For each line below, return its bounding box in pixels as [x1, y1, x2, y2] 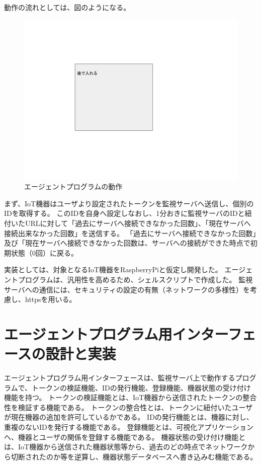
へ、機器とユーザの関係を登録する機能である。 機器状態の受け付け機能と [4, 431, 246, 442]
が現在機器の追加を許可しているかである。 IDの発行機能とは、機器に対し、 [4, 412, 253, 422]
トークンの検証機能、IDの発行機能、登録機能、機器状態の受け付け [32, 382, 251, 393]
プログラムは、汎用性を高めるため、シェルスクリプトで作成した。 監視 [18, 274, 253, 284]
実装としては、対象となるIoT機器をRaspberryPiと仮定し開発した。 [4, 264, 222, 275]
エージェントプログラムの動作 [24, 181, 123, 192]
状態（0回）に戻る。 [11, 247, 78, 258]
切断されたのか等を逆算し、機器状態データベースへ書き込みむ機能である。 [11, 451, 257, 461]
